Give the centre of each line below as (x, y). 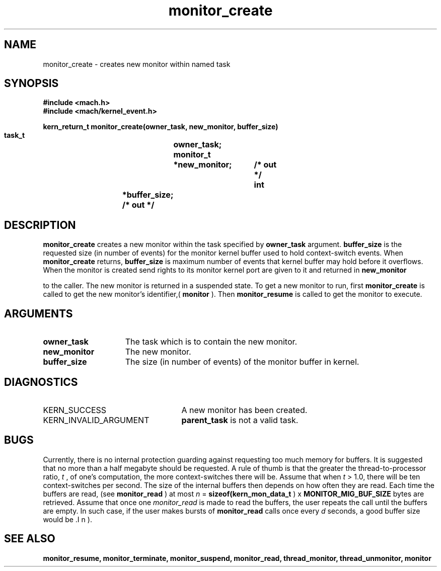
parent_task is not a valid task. (240, 420)
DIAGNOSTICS (41, 382)
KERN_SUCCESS (75, 410)
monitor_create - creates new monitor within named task (137, 64)
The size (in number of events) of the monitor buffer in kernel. (242, 362)
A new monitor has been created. (244, 410)
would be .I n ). (67, 519)
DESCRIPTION (40, 225)
